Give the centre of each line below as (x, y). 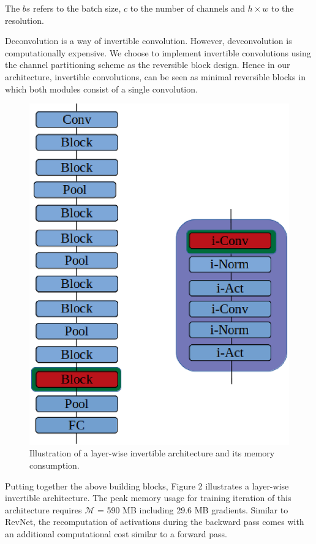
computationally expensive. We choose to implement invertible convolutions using (158, 52)
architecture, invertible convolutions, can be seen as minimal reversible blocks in (155, 76)
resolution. (24, 20)
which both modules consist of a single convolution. (101, 89)
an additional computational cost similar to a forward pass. (116, 533)
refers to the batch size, (77, 8)
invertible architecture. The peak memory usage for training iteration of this (148, 498)
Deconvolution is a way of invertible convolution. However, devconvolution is (149, 41)
